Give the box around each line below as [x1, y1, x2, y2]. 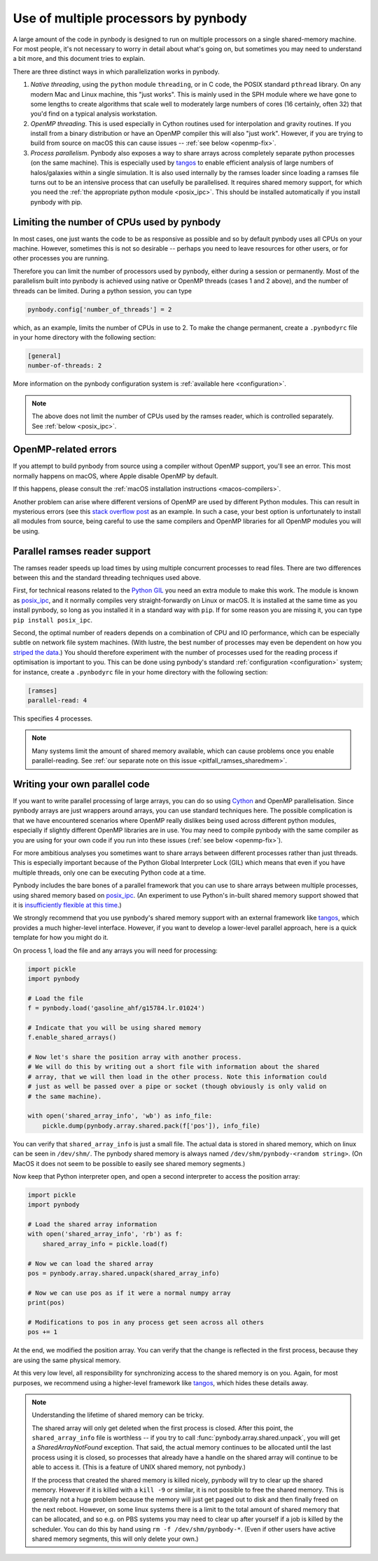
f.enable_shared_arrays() [27, 1034, 117, 1041]
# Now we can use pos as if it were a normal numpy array [27, 1289, 231, 1297]
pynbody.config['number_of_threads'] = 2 [27, 305, 172, 313]
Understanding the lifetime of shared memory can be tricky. [31, 1411, 204, 1420]
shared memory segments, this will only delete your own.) [31, 1534, 199, 1543]
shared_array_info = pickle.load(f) [42, 1240, 168, 1248]
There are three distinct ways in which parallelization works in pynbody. [13, 67, 220, 76]
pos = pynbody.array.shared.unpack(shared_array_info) [27, 1270, 220, 1277]
